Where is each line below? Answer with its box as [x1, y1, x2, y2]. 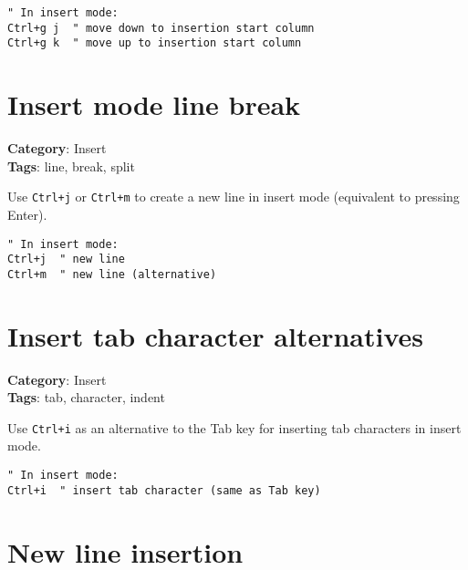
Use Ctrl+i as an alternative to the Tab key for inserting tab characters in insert [7, 418, 462, 437]
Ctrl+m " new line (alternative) [7, 267, 217, 281]
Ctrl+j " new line [7, 253, 125, 266]
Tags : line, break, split [7, 156, 135, 175]
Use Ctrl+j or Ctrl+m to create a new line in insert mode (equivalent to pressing [7, 187, 460, 206]
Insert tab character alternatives [7, 316, 424, 354]
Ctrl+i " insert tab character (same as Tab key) [7, 483, 321, 497]
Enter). [7, 204, 47, 223]
